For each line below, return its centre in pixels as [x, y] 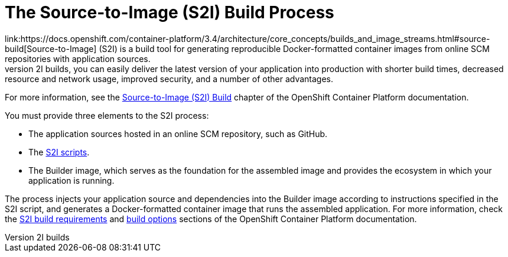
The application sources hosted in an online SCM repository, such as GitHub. [178, 134]
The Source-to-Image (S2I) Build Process [170, 12]
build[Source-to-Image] [51, 48]
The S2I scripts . [59, 152]
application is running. [71, 180]
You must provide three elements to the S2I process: [107, 115]
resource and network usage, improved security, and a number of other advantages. [169, 79]
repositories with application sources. [78, 58]
